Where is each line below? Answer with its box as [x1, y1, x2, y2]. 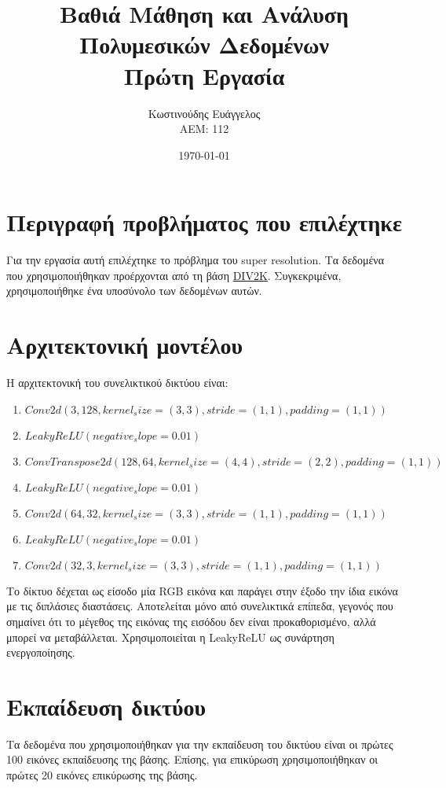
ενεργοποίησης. [6, 644, 75, 661]
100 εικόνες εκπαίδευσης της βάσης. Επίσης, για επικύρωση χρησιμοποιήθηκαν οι [6, 751, 378, 768]
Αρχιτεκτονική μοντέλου [6, 329, 243, 361]
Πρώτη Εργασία [123, 59, 285, 91]
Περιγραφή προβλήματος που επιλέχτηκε [6, 206, 402, 238]
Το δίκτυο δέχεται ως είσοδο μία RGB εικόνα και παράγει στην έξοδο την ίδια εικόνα [6, 582, 398, 598]
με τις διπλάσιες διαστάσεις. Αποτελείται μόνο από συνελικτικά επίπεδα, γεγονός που [6, 598, 393, 614]
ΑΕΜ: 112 [179, 120, 229, 137]
